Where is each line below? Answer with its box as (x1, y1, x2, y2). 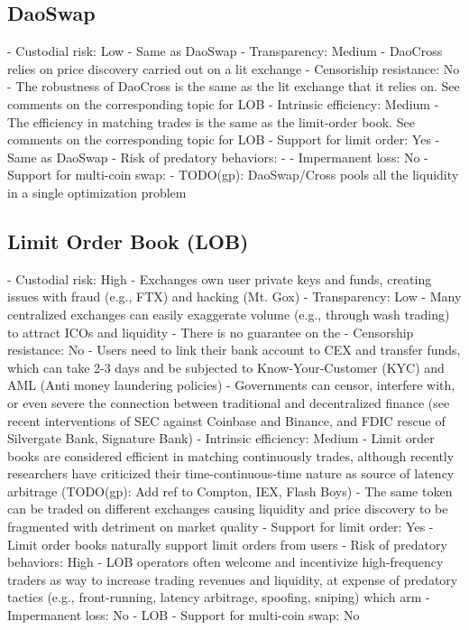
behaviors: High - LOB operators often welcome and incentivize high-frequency (7, 552, 444, 571)
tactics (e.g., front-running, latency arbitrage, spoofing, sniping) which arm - (7, 588, 430, 607)
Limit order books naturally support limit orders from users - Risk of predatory (7, 534, 447, 553)
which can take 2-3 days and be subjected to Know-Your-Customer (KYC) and (7, 357, 445, 376)
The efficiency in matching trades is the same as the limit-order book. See (7, 112, 415, 131)
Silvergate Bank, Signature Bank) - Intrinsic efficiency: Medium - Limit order (7, 429, 435, 448)
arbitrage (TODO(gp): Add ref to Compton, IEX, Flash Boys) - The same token (7, 481, 453, 500)
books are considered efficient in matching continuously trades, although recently (7, 446, 455, 465)
